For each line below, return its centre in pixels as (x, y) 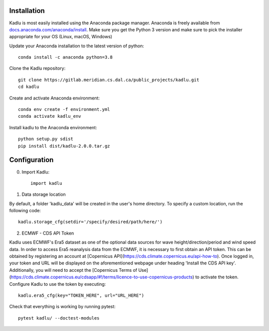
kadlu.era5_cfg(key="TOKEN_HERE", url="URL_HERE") (81, 295)
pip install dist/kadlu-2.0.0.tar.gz (64, 146)
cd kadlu (29, 87)
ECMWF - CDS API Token (48, 233)
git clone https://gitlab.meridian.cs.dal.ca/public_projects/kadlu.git (109, 80)
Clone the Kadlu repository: (37, 68)
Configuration (31, 160)
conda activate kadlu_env (50, 116)
